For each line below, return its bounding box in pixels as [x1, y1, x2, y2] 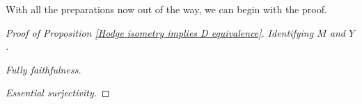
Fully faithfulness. [6, 62, 81, 76]
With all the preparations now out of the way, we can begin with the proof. [6, 2, 327, 16]
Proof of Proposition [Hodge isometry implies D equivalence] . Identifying [6, 25, 314, 40]
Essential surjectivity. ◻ [6, 85, 110, 100]
